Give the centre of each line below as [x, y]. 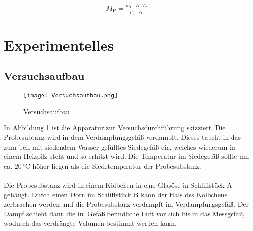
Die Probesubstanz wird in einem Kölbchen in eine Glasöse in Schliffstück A [118, 184]
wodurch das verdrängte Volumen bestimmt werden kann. [90, 223]
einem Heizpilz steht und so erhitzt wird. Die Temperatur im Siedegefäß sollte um [126, 156]
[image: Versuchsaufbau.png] [71, 96]
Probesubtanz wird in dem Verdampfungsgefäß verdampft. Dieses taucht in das [123, 137]
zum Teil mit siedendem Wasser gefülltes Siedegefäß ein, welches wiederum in [120, 146]
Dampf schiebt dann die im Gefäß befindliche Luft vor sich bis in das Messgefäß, [124, 213]
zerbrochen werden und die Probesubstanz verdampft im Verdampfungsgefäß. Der [126, 204]
